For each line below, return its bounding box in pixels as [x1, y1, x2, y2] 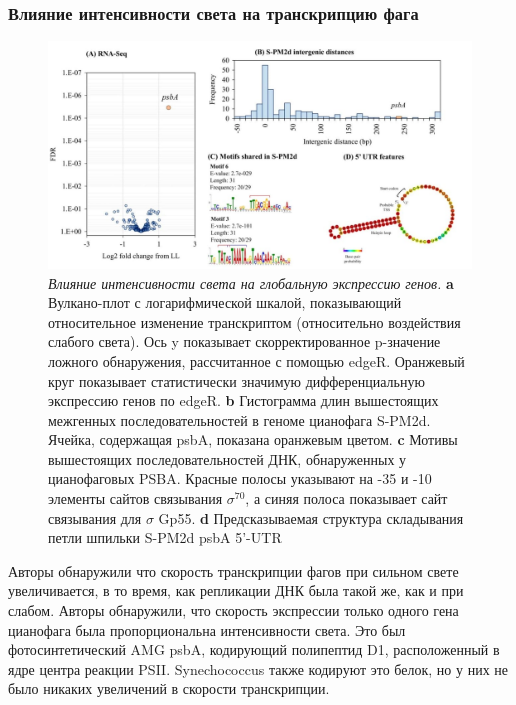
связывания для [48, 507, 142, 528]
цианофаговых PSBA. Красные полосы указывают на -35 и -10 [48, 468, 432, 489]
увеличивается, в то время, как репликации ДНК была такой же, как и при [8, 580, 464, 601]
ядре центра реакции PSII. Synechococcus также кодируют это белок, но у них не [8, 658, 508, 679]
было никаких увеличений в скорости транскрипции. [8, 678, 330, 699]
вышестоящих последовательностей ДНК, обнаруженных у [48, 448, 407, 469]
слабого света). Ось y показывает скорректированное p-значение [48, 331, 441, 352]
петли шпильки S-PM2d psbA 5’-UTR [48, 527, 282, 548]
